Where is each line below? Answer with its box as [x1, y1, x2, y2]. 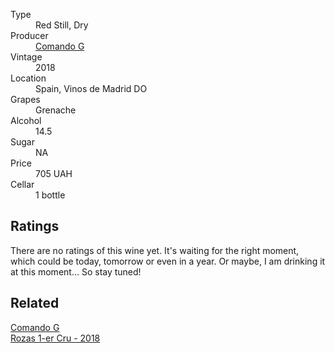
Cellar [10, 179, 35, 190]
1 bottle [35, 189, 66, 201]
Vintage [10, 51, 43, 63]
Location [10, 72, 47, 84]
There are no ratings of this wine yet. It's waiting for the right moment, [10, 244, 300, 256]
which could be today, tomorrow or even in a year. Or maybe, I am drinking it [10, 255, 326, 267]
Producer [10, 30, 49, 41]
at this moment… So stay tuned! [10, 265, 142, 278]
